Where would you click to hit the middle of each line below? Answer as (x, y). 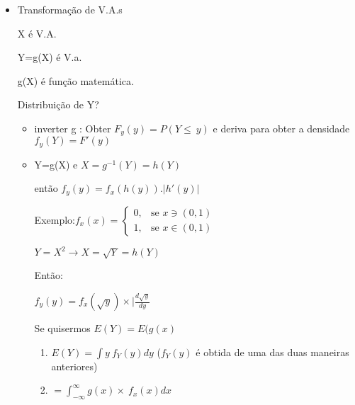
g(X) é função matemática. (75, 80)
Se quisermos (62, 328)
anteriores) (74, 366)
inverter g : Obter (73, 128)
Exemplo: (55, 219)
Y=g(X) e (56, 164)
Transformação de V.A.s (70, 9)
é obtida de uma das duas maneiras (272, 352)
